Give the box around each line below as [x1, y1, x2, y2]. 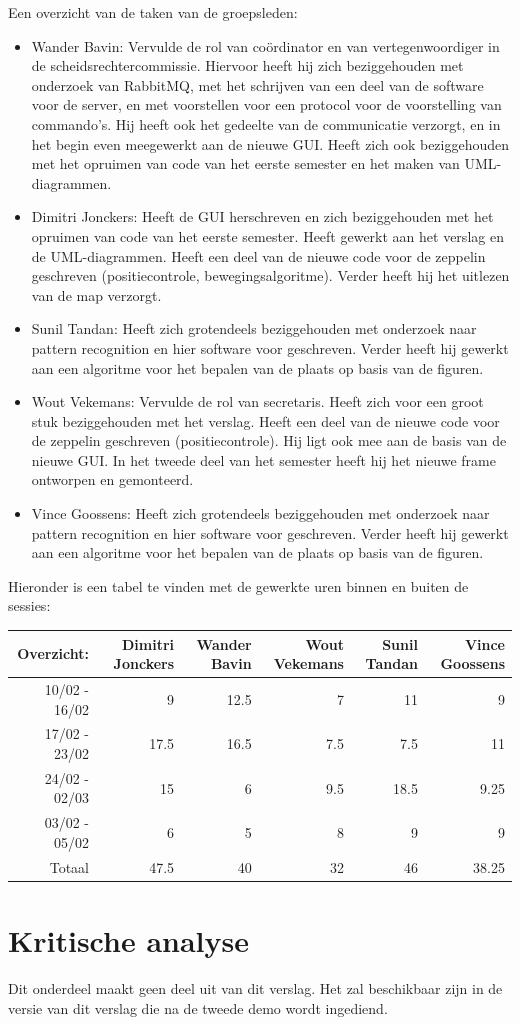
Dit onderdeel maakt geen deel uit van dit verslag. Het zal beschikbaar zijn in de [8, 977, 503, 998]
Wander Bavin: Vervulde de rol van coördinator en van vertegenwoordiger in [31, 35, 500, 56]
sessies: [8, 595, 51, 616]
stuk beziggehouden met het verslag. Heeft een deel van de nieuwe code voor [31, 410, 500, 431]
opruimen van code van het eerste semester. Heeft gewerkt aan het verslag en [31, 225, 504, 246]
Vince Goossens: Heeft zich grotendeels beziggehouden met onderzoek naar [31, 503, 490, 524]
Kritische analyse [8, 920, 249, 960]
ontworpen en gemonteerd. [31, 469, 194, 490]
